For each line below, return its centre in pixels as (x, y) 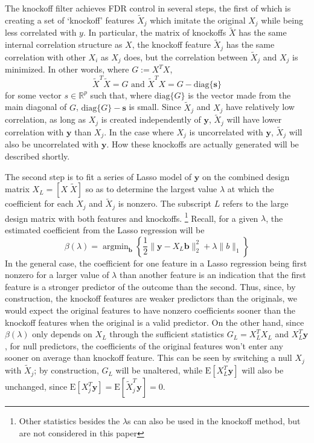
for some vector (33, 95)
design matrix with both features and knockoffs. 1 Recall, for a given (132, 217)
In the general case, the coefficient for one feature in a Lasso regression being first (156, 263)
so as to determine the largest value (151, 189)
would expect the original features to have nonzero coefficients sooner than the (150, 310)
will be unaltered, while (159, 370)
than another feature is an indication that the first (213, 275)
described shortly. (37, 156)
